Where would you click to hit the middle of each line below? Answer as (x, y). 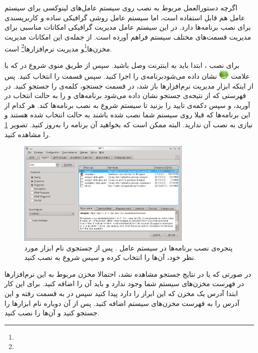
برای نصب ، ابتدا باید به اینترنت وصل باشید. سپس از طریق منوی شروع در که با (122, 65)
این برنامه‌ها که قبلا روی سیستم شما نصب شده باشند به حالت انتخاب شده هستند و (128, 115)
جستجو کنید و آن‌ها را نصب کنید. (52, 313)
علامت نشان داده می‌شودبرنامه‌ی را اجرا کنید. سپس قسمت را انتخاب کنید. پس (127, 76)
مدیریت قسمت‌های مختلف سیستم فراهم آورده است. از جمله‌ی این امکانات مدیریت (128, 36)
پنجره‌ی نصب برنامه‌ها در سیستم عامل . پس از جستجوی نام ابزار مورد (129, 247)
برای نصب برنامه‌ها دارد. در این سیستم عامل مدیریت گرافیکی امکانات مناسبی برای (128, 27)
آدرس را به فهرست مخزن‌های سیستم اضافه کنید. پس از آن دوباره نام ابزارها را (122, 303)
